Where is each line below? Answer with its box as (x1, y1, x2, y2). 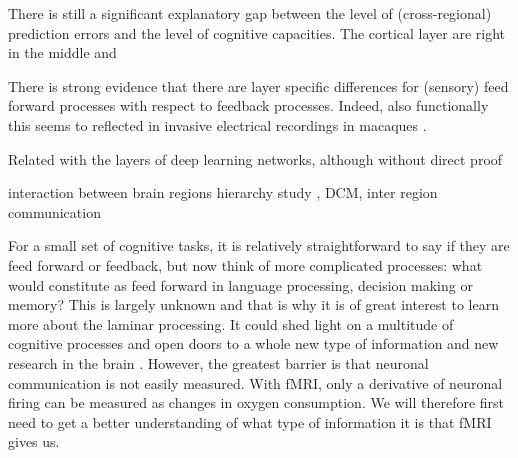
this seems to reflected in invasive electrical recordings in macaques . (8, 114, 427, 135)
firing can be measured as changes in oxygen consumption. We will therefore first (8, 392, 505, 413)
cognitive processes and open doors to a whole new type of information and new (8, 333, 499, 354)
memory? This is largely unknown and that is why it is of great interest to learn (8, 294, 499, 315)
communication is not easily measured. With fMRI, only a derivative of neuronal (8, 372, 503, 393)
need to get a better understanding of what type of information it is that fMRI (8, 411, 492, 432)
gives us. (8, 431, 60, 452)
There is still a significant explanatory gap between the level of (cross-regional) (8, 3, 492, 23)
